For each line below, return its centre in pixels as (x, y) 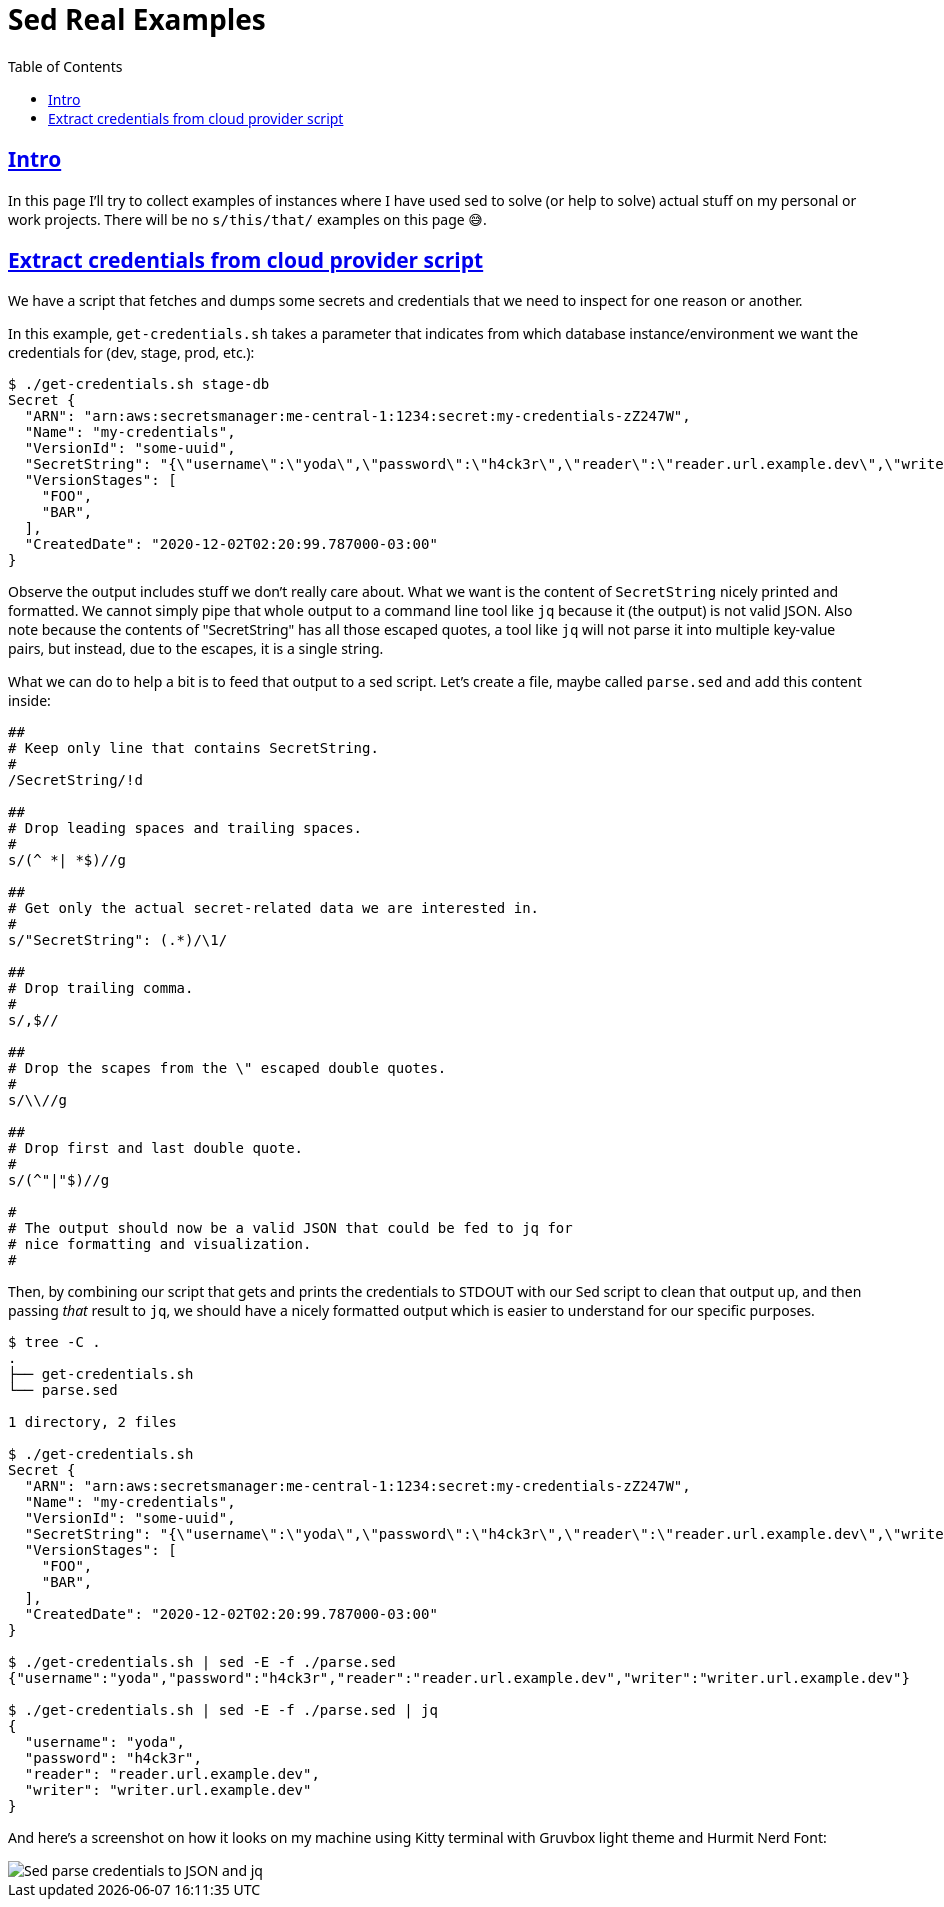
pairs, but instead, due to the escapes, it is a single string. (196, 649)
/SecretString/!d (75, 780)
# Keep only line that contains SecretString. (193, 748)
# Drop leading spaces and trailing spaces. (185, 828)
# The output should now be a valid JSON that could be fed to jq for (290, 1228)
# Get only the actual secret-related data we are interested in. (274, 908)
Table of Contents (65, 66)
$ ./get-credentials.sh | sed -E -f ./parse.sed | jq (223, 1710)
